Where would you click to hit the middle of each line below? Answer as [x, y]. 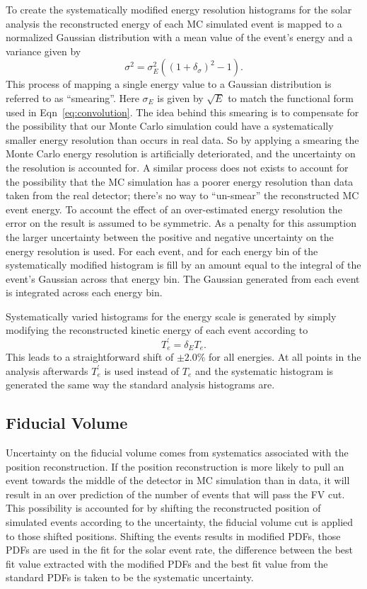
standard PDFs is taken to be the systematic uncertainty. [130, 577]
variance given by [43, 51]
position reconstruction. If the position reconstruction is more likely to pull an [175, 466]
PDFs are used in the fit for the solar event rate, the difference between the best [180, 550]
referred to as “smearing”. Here [72, 97]
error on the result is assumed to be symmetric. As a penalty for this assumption [181, 223]
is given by [180, 97]
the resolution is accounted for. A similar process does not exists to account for [177, 167]
